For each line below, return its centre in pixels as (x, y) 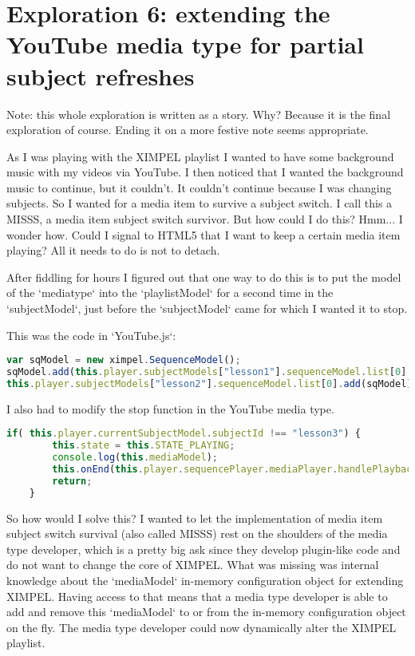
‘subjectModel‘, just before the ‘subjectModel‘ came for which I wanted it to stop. (207, 308)
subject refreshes (101, 75)
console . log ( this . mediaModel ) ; (135, 458)
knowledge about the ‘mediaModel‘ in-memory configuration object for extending (205, 581)
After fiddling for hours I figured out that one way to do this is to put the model (204, 277)
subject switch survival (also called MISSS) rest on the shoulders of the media (197, 533)
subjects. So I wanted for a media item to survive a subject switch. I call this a (200, 203)
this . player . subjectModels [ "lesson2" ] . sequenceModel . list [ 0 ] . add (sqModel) (209, 383)
